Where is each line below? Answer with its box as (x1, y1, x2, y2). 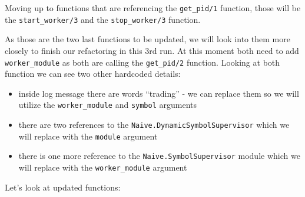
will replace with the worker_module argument (18, 161, 187, 173)
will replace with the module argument (18, 130, 158, 142)
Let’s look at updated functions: (5, 181, 121, 193)
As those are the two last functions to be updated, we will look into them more (5, 33, 290, 45)
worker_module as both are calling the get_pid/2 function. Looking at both (5, 56, 280, 68)
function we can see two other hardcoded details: (5, 67, 181, 80)
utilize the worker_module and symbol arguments (18, 98, 197, 111)
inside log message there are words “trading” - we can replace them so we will (18, 87, 299, 99)
